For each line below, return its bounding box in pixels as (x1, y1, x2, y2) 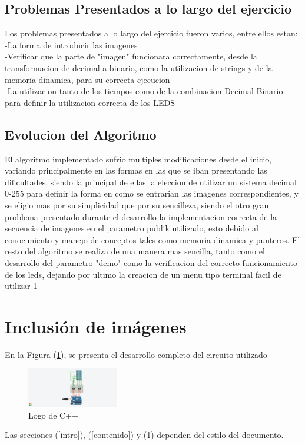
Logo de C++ (28, 409, 78, 421)
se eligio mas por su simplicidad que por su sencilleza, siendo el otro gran (5, 198, 269, 211)
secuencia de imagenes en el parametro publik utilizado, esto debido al (5, 222, 258, 234)
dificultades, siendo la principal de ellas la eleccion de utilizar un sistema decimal (5, 175, 297, 188)
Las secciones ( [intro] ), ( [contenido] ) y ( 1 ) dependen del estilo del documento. (5, 429, 284, 441)
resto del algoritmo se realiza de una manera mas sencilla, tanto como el (5, 245, 265, 257)
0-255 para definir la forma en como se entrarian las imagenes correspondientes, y (5, 187, 299, 200)
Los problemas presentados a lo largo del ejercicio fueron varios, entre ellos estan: (5, 27, 298, 39)
